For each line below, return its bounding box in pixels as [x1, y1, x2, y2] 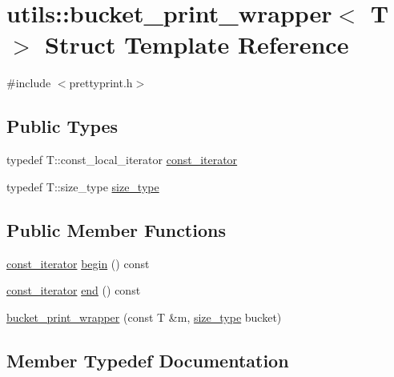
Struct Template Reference [45, 28, 349, 61]
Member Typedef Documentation [6, 347, 289, 372]
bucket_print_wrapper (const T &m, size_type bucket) [6, 308, 282, 325]
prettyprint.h [69, 74, 133, 91]
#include [6, 74, 51, 91]
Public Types [6, 114, 119, 138]
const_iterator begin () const [6, 255, 150, 271]
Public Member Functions [6, 217, 226, 242]
